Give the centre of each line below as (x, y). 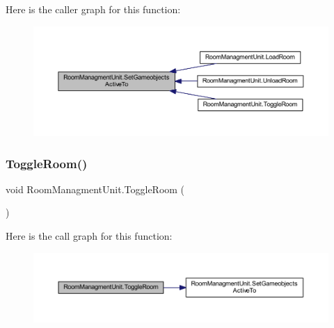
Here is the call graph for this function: (89, 236)
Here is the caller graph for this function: (93, 9)
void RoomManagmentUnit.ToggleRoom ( (95, 189)
